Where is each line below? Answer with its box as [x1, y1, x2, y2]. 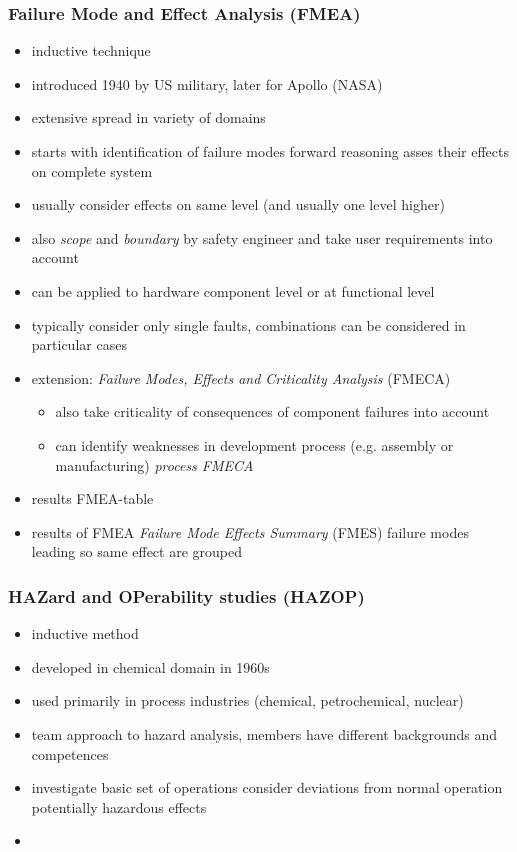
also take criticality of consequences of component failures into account [55, 401, 490, 422]
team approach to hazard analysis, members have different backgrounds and [31, 723, 498, 744]
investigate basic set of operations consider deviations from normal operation [31, 777, 503, 798]
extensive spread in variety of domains [31, 107, 266, 128]
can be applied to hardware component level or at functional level [31, 280, 435, 301]
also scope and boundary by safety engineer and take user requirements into [31, 227, 493, 248]
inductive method [31, 623, 139, 644]
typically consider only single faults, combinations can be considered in [31, 314, 466, 335]
